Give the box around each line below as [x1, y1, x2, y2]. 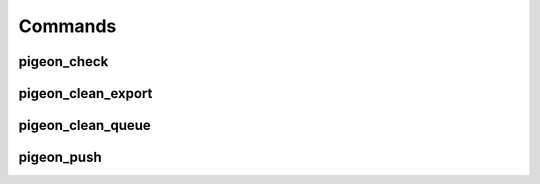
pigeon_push [18, 149, 102, 166]
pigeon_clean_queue [18, 117, 152, 134]
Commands [18, 15, 117, 37]
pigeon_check [18, 53, 109, 70]
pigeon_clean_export [18, 85, 153, 102]
